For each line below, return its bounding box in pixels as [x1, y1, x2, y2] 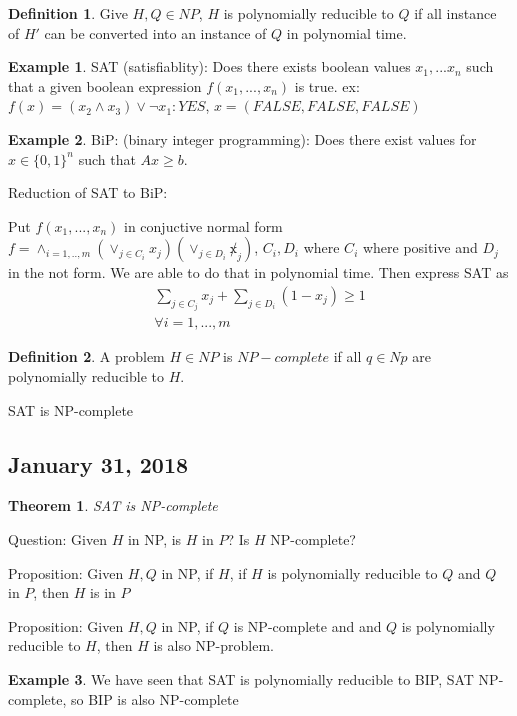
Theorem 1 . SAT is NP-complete [8, 495, 218, 516]
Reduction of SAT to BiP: [8, 182, 168, 203]
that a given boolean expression [8, 75, 202, 96]
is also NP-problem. [153, 635, 274, 656]
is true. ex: [294, 75, 360, 96]
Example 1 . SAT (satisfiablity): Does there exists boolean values [8, 56, 411, 77]
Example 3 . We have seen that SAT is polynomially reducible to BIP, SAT [8, 668, 474, 689]
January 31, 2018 [8, 448, 189, 479]
